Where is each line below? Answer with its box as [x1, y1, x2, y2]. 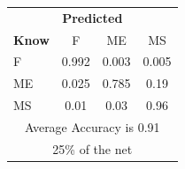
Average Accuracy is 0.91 [24, 117, 160, 136]
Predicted [62, 8, 123, 26]
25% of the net [52, 139, 133, 158]
